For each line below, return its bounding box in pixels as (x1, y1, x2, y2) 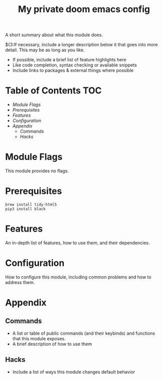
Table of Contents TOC (5, 85, 102, 97)
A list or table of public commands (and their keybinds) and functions (12, 330, 155, 336)
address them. (5, 279, 35, 285)
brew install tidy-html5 (5, 202, 57, 207)
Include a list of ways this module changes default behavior (12, 368, 135, 375)
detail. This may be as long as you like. (5, 47, 85, 53)
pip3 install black (5, 207, 46, 212)
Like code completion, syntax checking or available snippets (12, 62, 137, 68)
